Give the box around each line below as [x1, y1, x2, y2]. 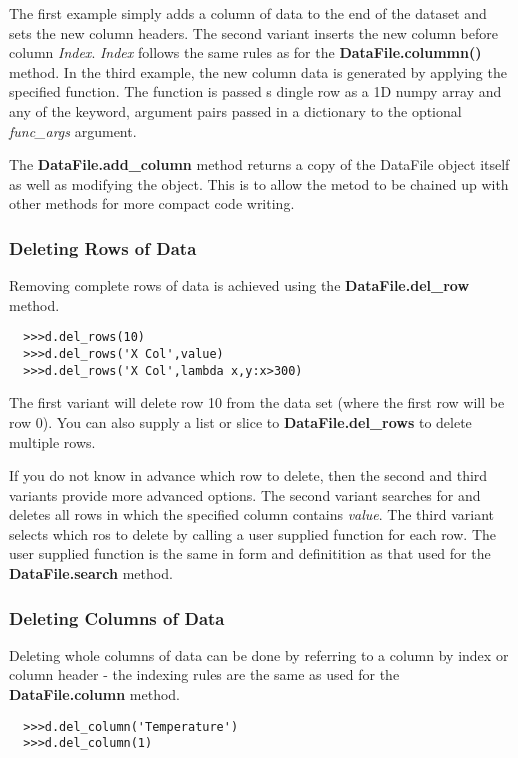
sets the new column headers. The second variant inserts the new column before [9, 22, 499, 43]
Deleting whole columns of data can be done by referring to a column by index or [9, 644, 509, 665]
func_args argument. [9, 120, 137, 141]
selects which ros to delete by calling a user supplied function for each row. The [9, 523, 497, 544]
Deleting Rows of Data [9, 235, 197, 260]
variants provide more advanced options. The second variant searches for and [9, 484, 481, 505]
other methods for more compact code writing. [9, 193, 295, 214]
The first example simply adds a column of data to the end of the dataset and [9, 3, 487, 23]
